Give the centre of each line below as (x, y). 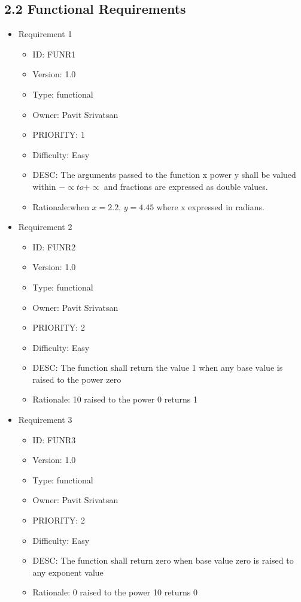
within (44, 186)
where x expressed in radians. (210, 206)
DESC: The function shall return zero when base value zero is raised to (163, 560)
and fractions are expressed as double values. (186, 186)
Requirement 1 (45, 34)
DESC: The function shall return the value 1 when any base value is (158, 367)
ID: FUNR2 (54, 246)
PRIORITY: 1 (59, 134)
